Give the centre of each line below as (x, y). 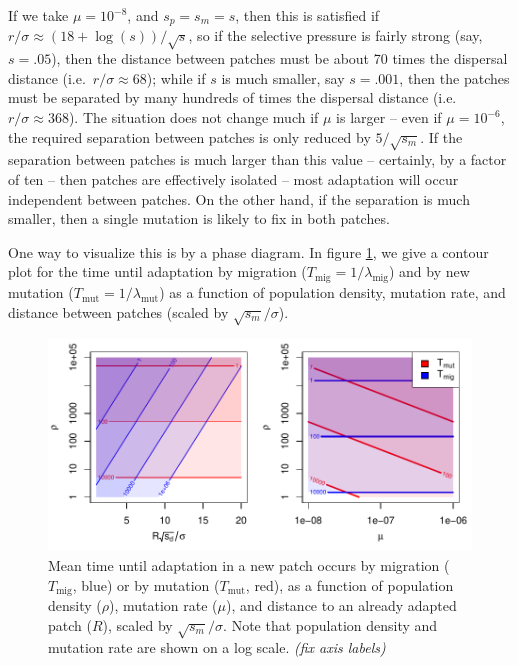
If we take (38, 15)
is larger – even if (389, 117)
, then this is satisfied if (307, 15)
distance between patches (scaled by (118, 311)
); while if (176, 77)
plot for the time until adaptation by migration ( (157, 271)
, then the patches (454, 77)
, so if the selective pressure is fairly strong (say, (335, 35)
